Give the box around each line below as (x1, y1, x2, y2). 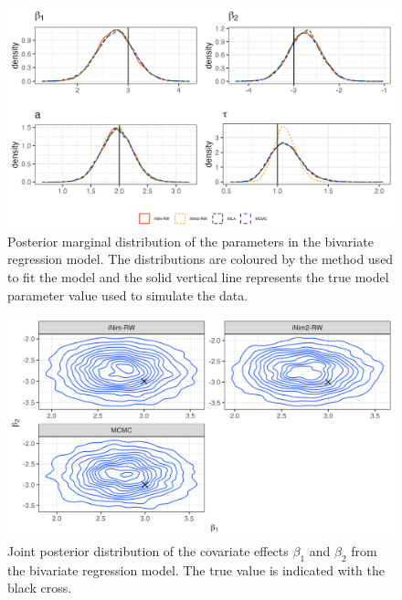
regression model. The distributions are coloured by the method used (7, 249, 394, 268)
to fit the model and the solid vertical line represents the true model (7, 268, 389, 286)
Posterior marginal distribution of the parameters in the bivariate (7, 231, 374, 250)
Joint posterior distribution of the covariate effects (7, 542, 289, 560)
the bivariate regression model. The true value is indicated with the (7, 560, 385, 579)
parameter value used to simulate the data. (7, 285, 249, 304)
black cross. (7, 578, 72, 597)
